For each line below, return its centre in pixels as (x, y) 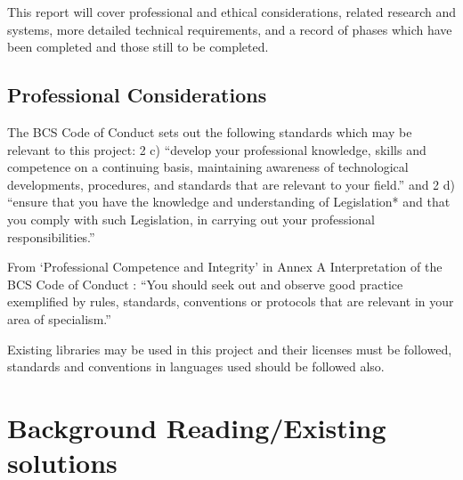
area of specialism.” (59, 318)
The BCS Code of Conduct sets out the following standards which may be (210, 131)
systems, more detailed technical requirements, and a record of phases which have (230, 29)
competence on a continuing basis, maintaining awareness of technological (208, 167)
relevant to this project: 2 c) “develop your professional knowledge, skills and (217, 149)
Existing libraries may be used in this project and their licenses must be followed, (230, 349)
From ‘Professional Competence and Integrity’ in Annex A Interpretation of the (225, 267)
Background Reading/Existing (197, 427)
